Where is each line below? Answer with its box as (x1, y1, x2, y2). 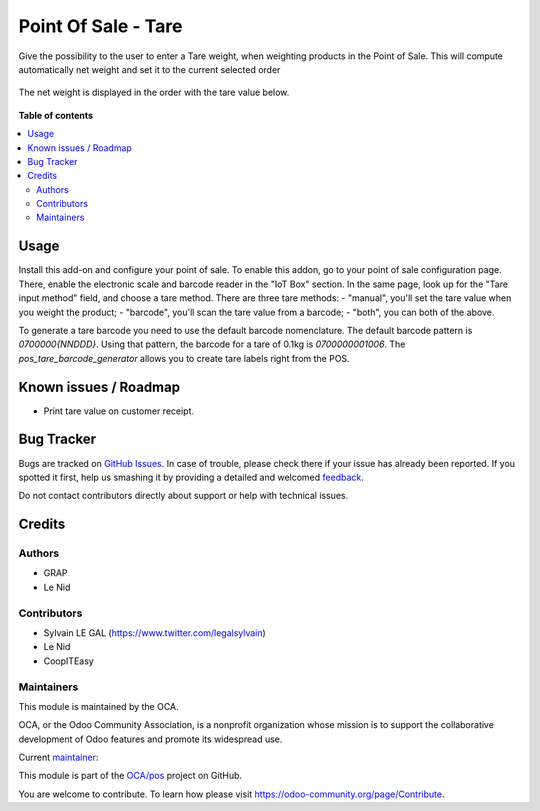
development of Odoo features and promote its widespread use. (18, 733, 283, 745)
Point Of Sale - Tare (18, 15, 183, 37)
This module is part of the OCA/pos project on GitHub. (18, 770, 243, 782)
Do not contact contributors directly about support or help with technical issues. (18, 490, 349, 502)
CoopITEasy (43, 655, 94, 667)
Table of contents (18, 109, 94, 121)
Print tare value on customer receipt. (43, 405, 195, 417)
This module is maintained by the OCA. (18, 700, 179, 712)
